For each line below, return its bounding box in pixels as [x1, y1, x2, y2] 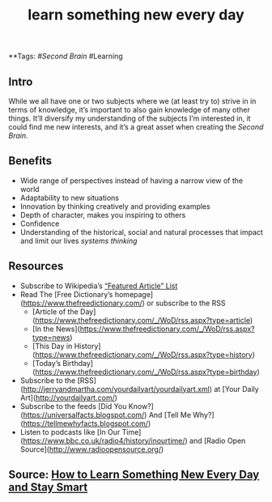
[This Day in [32, 341, 73, 351]
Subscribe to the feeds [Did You [19, 401, 127, 411]
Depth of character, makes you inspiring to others [19, 210, 186, 219]
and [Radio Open [189, 436, 246, 445]
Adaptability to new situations [19, 193, 120, 202]
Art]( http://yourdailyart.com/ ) [19, 393, 118, 402]
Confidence [19, 219, 60, 228]
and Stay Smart [8, 480, 88, 495]
